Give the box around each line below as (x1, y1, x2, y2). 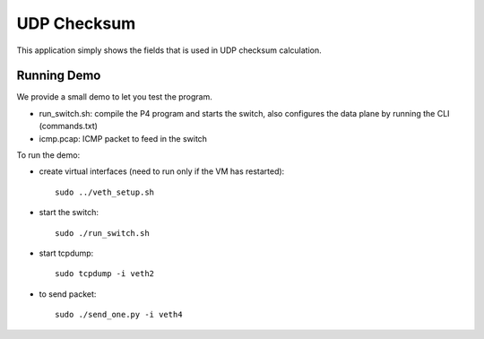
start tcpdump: (39, 248, 94, 258)
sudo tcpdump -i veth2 (55, 269, 155, 279)
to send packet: (39, 288, 97, 300)
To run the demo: (16, 150, 81, 161)
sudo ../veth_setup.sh (55, 187, 155, 197)
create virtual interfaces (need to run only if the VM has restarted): (39, 166, 285, 177)
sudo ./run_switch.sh (55, 228, 150, 238)
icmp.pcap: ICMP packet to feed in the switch (39, 133, 208, 143)
